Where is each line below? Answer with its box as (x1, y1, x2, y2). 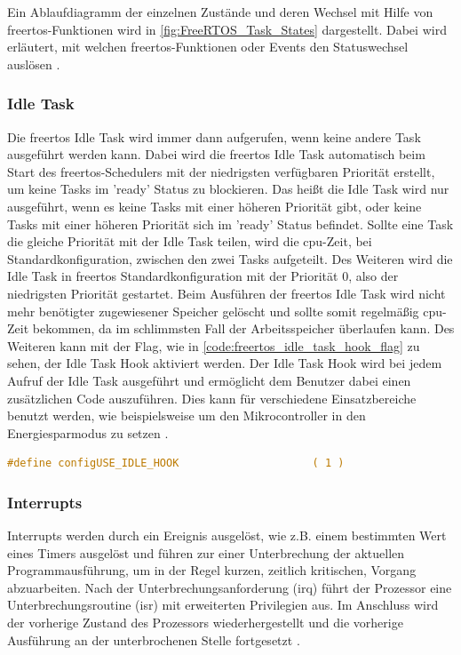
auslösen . (7, 54, 60, 73)
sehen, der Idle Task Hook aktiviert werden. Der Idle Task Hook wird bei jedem (7, 354, 442, 372)
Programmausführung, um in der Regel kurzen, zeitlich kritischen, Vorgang (7, 561, 417, 579)
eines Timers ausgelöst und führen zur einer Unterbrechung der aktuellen (7, 543, 405, 562)
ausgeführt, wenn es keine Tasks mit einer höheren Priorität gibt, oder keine (7, 196, 422, 215)
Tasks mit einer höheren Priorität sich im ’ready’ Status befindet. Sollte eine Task (7, 214, 454, 233)
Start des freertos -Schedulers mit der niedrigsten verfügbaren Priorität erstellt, (7, 162, 435, 180)
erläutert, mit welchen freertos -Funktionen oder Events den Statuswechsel (7, 37, 409, 56)
